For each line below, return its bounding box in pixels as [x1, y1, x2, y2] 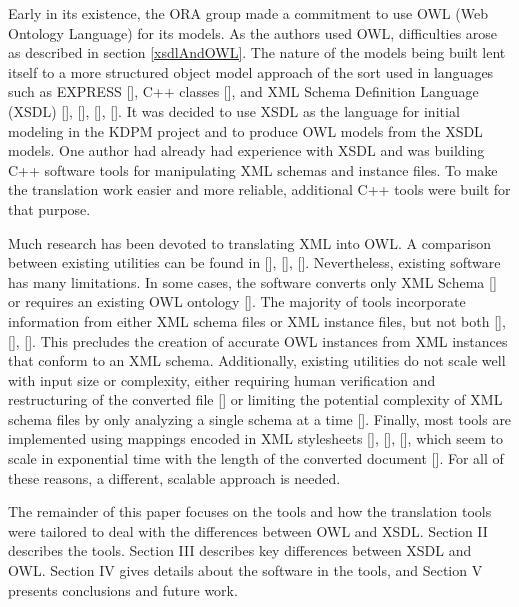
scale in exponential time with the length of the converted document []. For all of [8, 448, 504, 469]
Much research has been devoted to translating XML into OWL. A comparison [8, 232, 492, 253]
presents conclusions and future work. [8, 579, 238, 600]
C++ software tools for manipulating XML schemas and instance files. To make [8, 159, 498, 180]
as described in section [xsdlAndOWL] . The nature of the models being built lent [8, 42, 506, 63]
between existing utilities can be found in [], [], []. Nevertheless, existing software [8, 252, 501, 273]
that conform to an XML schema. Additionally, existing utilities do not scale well [8, 350, 506, 371]
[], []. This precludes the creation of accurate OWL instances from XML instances [8, 330, 508, 351]
